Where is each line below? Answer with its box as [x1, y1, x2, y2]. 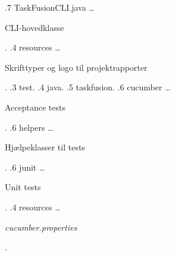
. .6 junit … [5, 160, 45, 173]
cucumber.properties [5, 221, 77, 233]
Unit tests [5, 181, 41, 193]
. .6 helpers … [5, 121, 54, 133]
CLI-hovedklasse [5, 21, 64, 33]
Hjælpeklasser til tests [5, 141, 85, 153]
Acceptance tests [5, 100, 66, 113]
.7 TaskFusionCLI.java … [5, 1, 95, 13]
